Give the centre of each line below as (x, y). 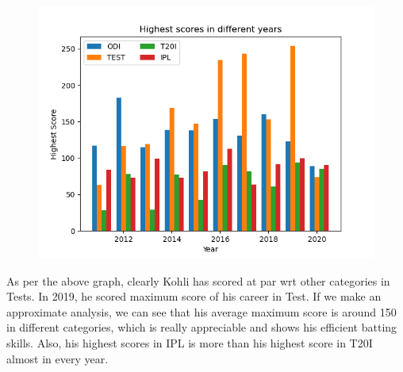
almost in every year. (58, 358)
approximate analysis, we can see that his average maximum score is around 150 (201, 311)
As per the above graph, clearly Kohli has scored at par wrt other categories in (198, 280)
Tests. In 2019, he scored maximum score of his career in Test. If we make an (194, 296)
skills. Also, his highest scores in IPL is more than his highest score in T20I (190, 342)
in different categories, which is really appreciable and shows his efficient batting (202, 327)
